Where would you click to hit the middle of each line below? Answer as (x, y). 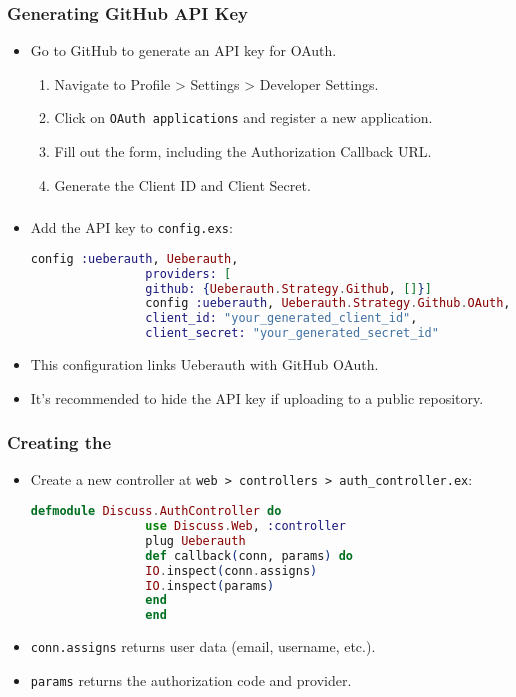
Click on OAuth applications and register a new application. (243, 117)
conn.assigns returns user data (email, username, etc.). (203, 646)
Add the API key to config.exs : (131, 227)
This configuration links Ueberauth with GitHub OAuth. (204, 364)
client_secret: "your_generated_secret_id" (292, 333)
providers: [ (188, 273)
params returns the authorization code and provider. (191, 679)
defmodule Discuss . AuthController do (156, 511)
